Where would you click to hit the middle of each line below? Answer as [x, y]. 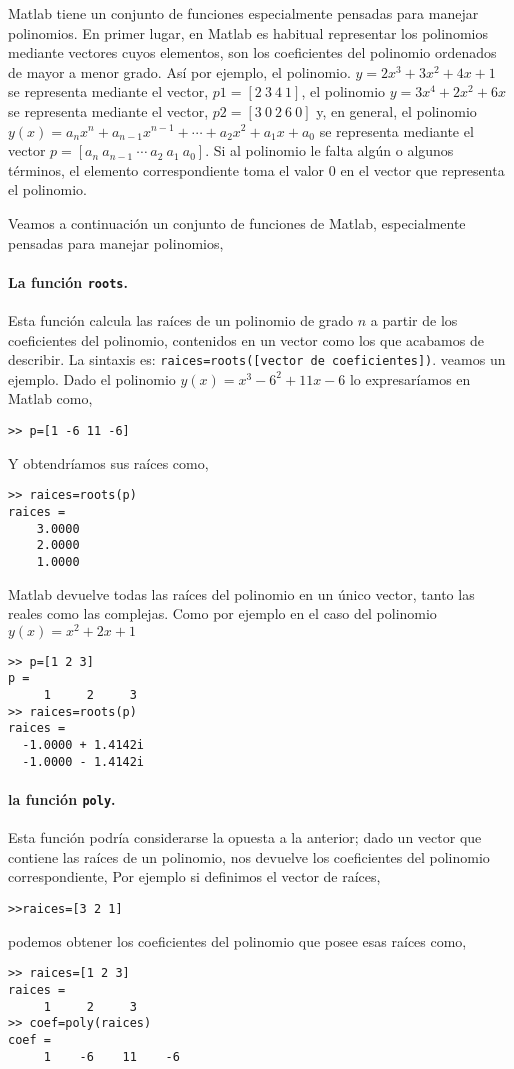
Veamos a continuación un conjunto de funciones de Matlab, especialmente [237, 222]
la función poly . [62, 799]
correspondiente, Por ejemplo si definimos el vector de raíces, [194, 876]
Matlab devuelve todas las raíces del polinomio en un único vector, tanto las [241, 593]
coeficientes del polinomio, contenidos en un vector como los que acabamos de [246, 339]
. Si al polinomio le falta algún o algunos [329, 150]
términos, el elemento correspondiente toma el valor [166, 169]
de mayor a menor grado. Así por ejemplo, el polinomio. [179, 71]
